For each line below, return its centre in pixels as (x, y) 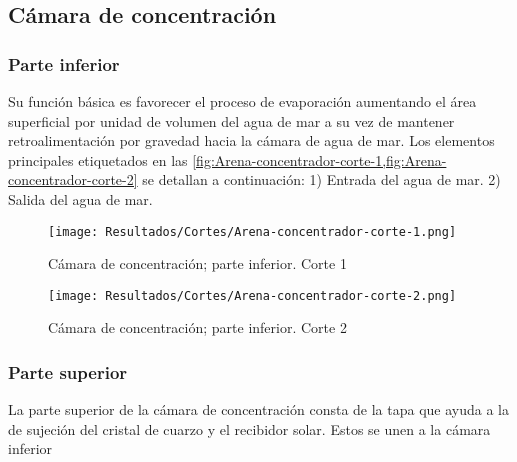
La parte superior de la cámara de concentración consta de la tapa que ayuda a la (259, 409)
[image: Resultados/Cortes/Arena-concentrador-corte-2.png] (252, 295)
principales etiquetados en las (98, 159)
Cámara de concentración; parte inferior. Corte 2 (197, 327)
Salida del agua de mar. (80, 198)
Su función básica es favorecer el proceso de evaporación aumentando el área (242, 101)
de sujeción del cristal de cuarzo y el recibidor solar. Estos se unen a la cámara (249, 428)
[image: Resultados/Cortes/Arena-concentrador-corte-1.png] (252, 231)
